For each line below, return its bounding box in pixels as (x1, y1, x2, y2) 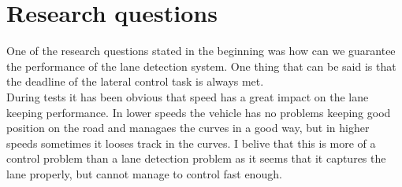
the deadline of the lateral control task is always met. (6, 73, 264, 90)
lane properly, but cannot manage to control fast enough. (6, 165, 282, 181)
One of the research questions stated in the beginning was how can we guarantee (6, 42, 396, 59)
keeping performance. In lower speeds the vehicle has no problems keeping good (6, 104, 391, 120)
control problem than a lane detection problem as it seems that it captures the (6, 150, 386, 167)
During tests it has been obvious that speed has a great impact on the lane (6, 88, 369, 104)
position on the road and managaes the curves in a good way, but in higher (6, 119, 370, 136)
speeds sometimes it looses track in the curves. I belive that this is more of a (6, 134, 376, 151)
